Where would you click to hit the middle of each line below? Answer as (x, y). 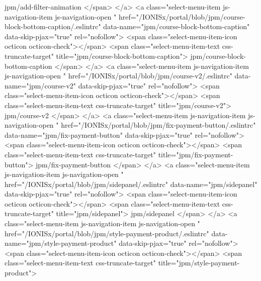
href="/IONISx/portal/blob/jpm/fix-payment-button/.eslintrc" (158, 125)
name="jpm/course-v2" (40, 85)
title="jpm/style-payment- (199, 263)
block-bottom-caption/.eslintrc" (53, 26)
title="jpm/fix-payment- (196, 154)
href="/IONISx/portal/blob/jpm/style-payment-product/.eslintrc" (107, 233)
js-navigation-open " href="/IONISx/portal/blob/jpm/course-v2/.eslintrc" (118, 76)
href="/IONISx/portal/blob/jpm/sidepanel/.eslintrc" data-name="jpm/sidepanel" (131, 184)
